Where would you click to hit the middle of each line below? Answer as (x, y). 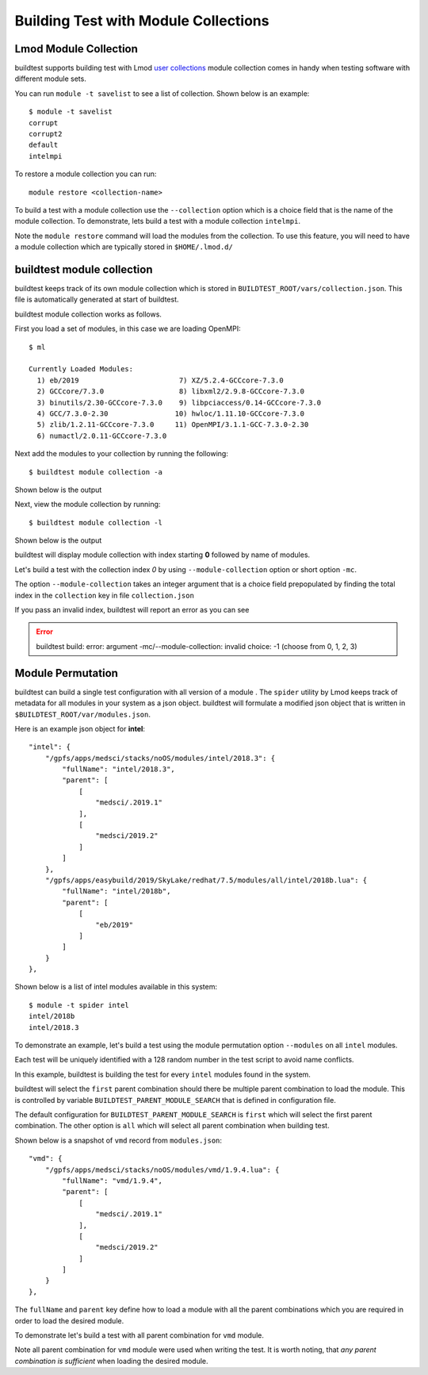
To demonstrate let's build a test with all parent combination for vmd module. (139, 1335)
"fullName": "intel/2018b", (117, 891)
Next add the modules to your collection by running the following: (122, 454)
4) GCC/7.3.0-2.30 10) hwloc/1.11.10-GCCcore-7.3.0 (171, 413)
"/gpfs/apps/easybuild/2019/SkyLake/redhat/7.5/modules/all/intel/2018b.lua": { (206, 880)
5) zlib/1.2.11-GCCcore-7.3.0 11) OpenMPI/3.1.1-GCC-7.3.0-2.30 (173, 425)
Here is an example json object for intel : (80, 728)
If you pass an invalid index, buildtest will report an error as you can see (132, 610)
